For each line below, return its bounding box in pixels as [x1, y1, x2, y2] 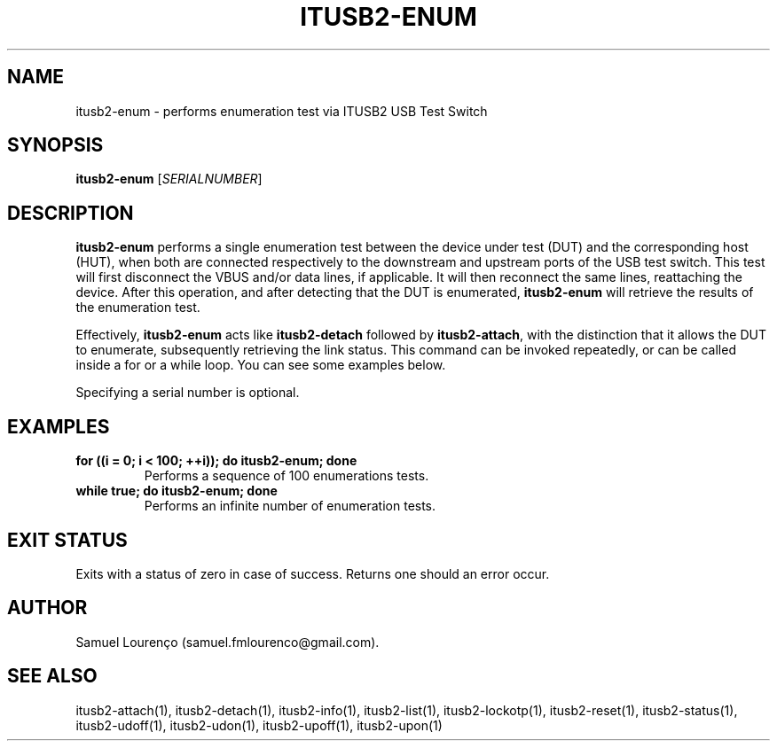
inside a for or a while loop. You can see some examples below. [75, 357, 446, 373]
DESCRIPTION [7, 201, 134, 224]
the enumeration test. [75, 300, 200, 316]
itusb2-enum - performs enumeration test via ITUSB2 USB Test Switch [75, 103, 488, 119]
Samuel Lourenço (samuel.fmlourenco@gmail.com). [75, 634, 380, 650]
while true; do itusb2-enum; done [75, 483, 278, 499]
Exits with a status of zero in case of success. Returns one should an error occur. [75, 565, 550, 581]
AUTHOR [7, 596, 88, 619]
